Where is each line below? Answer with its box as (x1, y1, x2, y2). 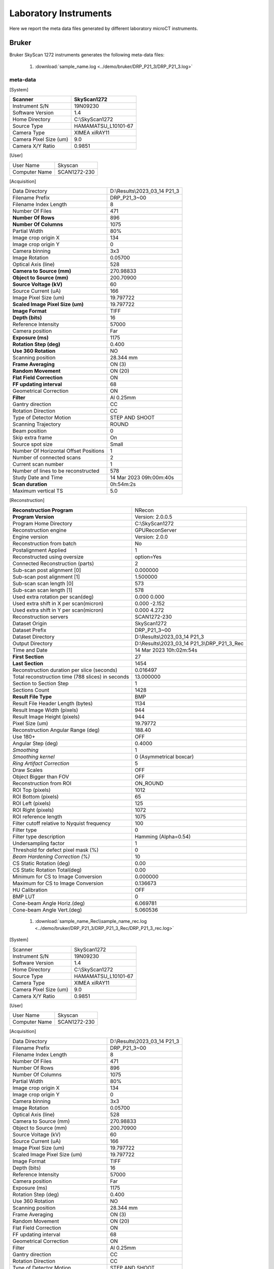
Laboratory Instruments (9, 8, 112, 19)
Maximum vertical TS (12, 487, 63, 494)
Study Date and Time (12, 474, 63, 481)
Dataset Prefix (12, 626, 47, 633)
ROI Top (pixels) (12, 786, 51, 793)
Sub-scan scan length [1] (12, 586, 73, 593)
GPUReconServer (134, 526, 177, 533)
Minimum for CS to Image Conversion (12, 873, 102, 880)
